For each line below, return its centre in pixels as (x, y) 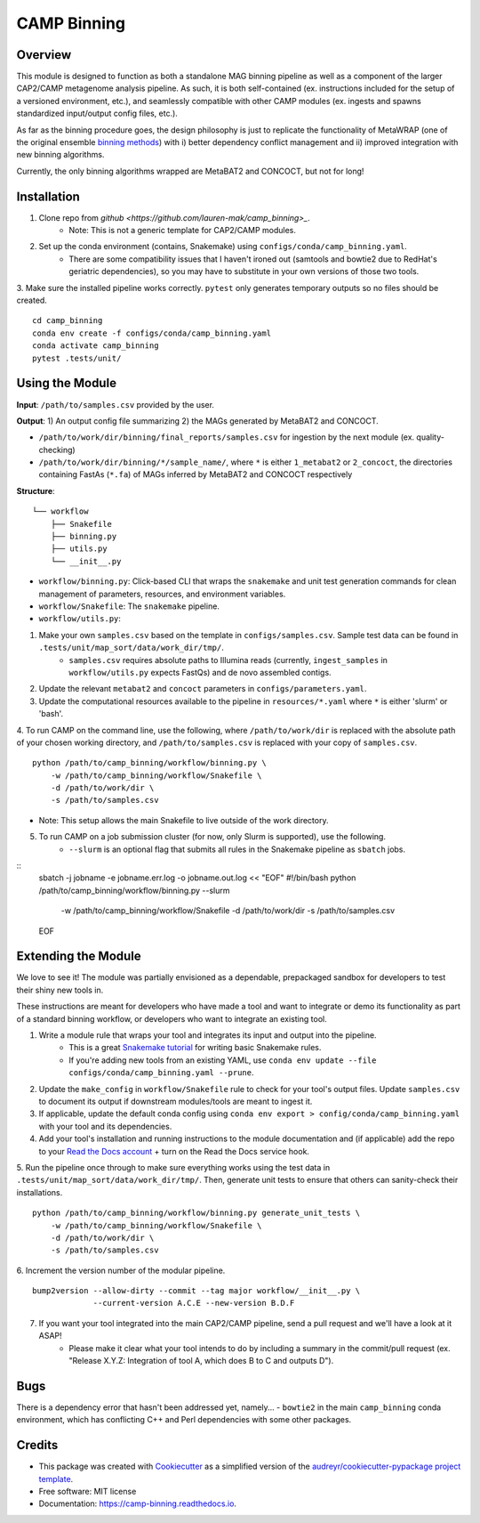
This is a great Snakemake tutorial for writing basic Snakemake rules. (195, 1048)
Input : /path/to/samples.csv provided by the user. (116, 404)
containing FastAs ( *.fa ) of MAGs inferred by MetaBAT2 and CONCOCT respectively (196, 474)
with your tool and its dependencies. (105, 1126)
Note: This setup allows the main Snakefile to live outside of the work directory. (184, 820)
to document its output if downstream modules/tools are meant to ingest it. (176, 1101)
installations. (40, 1192)
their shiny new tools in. (60, 990)
